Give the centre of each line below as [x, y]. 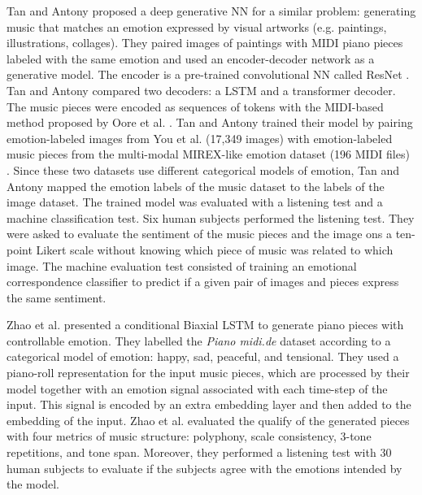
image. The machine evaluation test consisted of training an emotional [182, 265]
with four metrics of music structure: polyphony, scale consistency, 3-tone [189, 436]
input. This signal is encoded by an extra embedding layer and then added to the [209, 404]
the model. [33, 484]
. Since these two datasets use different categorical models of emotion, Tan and [203, 169]
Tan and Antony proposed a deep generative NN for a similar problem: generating [211, 11]
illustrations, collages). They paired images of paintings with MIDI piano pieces [205, 43]
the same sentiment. [57, 297]
